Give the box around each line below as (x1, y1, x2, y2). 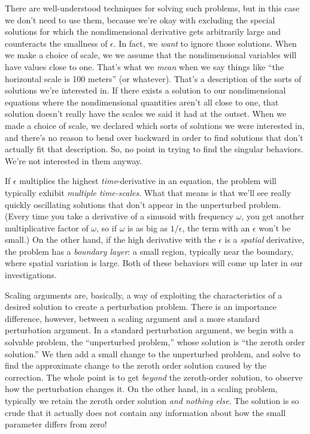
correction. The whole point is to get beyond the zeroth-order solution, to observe (5, 370, 303, 383)
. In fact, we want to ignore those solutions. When (113, 37, 297, 49)
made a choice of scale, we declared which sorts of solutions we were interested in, (5, 119, 305, 131)
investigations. (5, 269, 57, 281)
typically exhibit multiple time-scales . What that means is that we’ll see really (5, 186, 291, 198)
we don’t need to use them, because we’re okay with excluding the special (5, 13, 275, 26)
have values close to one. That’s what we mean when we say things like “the (5, 60, 284, 73)
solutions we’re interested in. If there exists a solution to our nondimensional (5, 84, 286, 97)
